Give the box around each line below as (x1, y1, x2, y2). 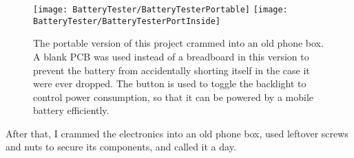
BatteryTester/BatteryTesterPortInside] (33, 16, 221, 26)
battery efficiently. (33, 103, 110, 117)
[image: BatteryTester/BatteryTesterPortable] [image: (33, 5, 288, 14)
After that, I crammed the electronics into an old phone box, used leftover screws (6, 126, 348, 140)
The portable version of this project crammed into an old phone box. (33, 36, 324, 50)
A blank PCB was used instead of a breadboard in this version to (33, 49, 309, 63)
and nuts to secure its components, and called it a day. (6, 139, 236, 154)
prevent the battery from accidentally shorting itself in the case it (33, 63, 310, 77)
